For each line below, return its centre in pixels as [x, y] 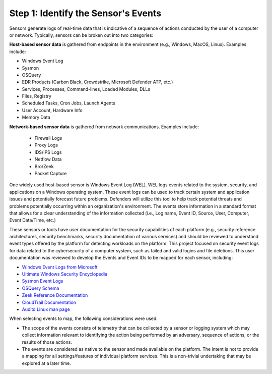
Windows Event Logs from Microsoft [60, 267]
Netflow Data [48, 159]
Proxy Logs [46, 145]
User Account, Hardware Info [52, 110]
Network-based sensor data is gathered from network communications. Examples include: [104, 127]
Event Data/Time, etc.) [33, 220]
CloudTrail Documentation [49, 302]
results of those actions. [47, 342]
